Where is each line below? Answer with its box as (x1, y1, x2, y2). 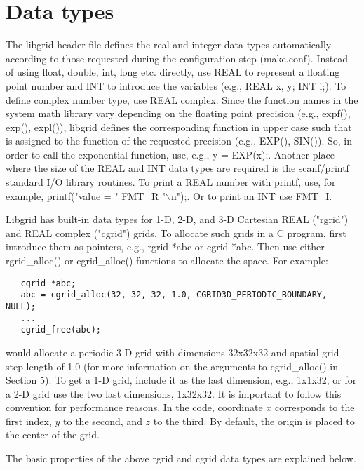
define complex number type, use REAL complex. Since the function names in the (6, 92, 358, 107)
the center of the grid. (6, 427, 100, 442)
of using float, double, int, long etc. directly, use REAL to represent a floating (6, 65, 340, 79)
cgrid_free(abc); (20, 325, 102, 335)
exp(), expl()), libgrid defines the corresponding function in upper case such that (6, 119, 352, 134)
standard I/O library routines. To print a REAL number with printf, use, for (6, 175, 336, 189)
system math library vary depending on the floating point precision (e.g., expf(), (6, 106, 351, 121)
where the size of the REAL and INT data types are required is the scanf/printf (6, 161, 349, 175)
